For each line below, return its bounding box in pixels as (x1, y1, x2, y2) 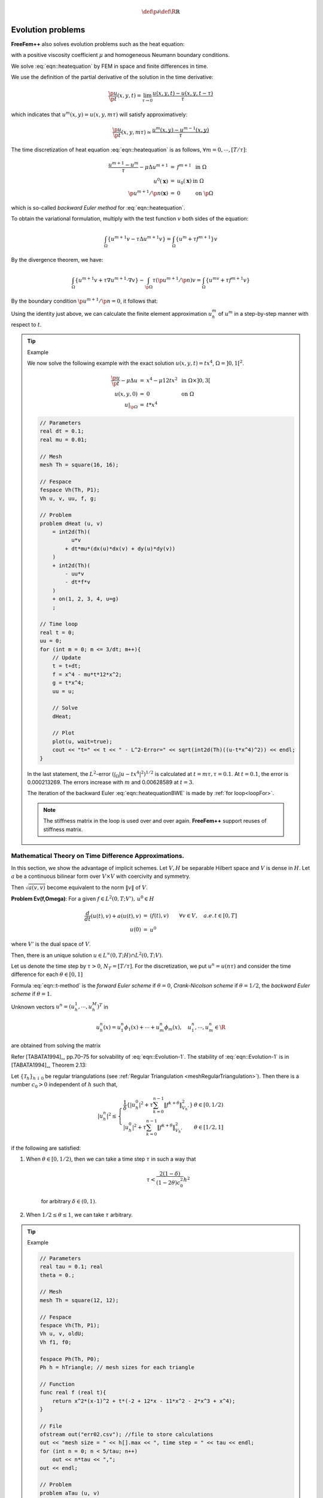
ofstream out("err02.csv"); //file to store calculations (39, 1431, 214, 1438)
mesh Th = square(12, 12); (39, 1297, 119, 1303)
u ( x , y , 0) (114, 391, 138, 398)
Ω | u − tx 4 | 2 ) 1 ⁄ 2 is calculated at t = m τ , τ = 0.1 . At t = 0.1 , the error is (115, 769, 289, 779)
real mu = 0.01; (39, 436, 88, 443)
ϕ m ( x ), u (164, 1023, 192, 1032)
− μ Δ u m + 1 (139, 162, 169, 170)
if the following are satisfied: (11, 1144, 81, 1152)
